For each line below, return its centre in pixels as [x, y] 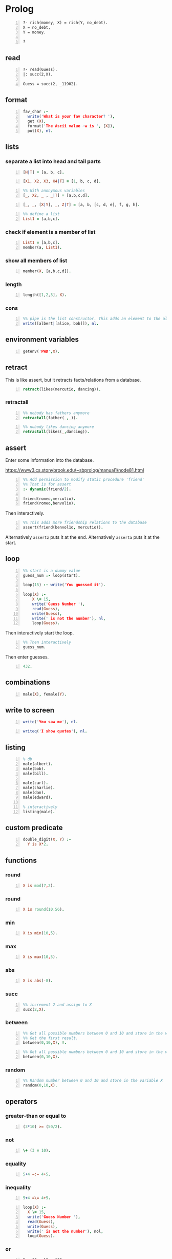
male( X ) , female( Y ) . [45, 694]
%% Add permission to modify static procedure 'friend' [84, 480]
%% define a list [41, 214]
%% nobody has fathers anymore [56, 413]
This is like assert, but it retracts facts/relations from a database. [73, 380]
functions [21, 860]
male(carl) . [36, 783]
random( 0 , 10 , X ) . [40, 1085]
